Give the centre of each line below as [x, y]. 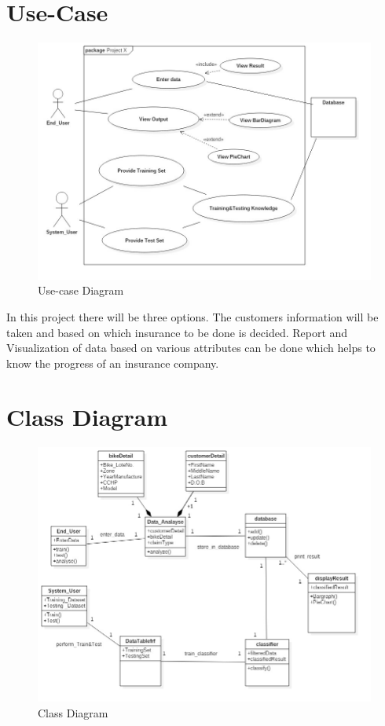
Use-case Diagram [81, 290]
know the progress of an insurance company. [113, 363]
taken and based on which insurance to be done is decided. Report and [177, 332]
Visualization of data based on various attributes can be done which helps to [191, 348]
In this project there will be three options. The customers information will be [192, 316]
